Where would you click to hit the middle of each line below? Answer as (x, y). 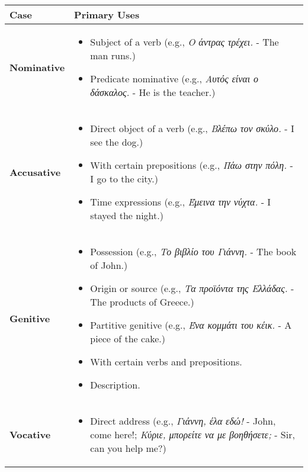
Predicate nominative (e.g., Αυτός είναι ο (174, 78)
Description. (115, 385)
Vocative (30, 434)
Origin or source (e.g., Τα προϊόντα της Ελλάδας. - (192, 288)
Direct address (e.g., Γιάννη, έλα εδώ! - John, (183, 421)
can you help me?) (128, 448)
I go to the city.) (124, 179)
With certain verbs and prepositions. (166, 362)
